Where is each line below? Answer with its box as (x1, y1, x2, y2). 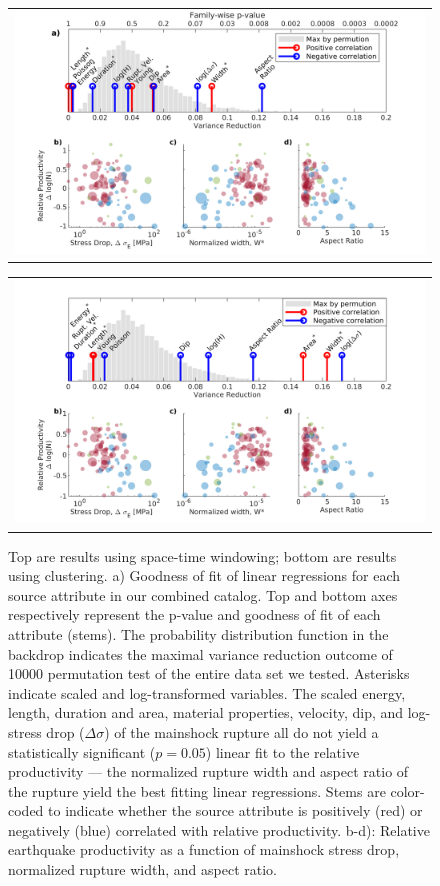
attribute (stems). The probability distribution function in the (8, 623, 389, 644)
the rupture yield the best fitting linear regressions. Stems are (8, 780, 386, 801)
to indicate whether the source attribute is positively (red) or (48, 800, 423, 821)
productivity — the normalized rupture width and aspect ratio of (8, 761, 409, 782)
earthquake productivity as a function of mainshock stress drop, (8, 839, 400, 860)
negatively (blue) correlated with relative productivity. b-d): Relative (8, 819, 430, 840)
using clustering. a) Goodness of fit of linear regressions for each (8, 565, 401, 586)
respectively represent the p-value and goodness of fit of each (8, 604, 381, 625)
